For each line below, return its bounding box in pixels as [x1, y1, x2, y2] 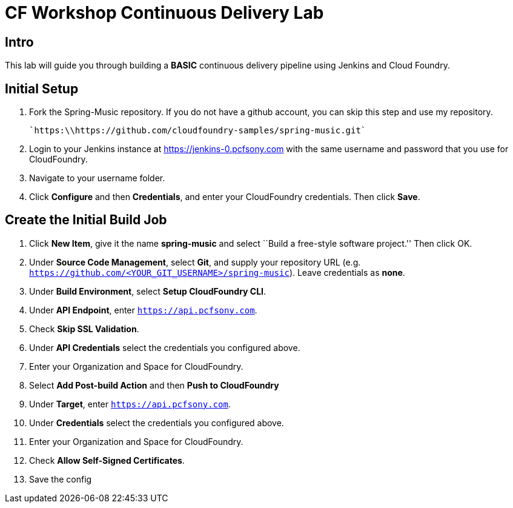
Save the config [29, 473, 92, 484]
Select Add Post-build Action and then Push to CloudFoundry [29, 379, 279, 390]
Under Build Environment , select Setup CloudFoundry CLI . [29, 286, 266, 296]
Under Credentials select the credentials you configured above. [29, 417, 284, 428]
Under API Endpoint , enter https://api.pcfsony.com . [29, 304, 257, 315]
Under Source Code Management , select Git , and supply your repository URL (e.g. [29, 256, 361, 267]
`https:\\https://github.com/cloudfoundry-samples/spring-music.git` [29, 125, 366, 136]
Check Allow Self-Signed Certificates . [29, 455, 185, 466]
